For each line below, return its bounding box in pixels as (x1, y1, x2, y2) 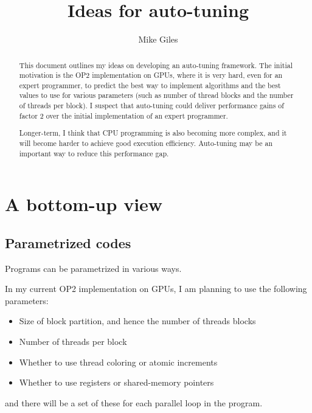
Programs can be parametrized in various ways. (5, 262, 182, 274)
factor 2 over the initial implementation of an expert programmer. (19, 110, 228, 120)
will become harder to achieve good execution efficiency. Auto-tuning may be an (19, 138, 273, 148)
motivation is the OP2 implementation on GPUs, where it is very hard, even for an (19, 70, 283, 80)
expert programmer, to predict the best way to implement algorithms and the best (19, 80, 281, 90)
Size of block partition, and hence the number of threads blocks (19, 314, 256, 327)
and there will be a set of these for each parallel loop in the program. (5, 396, 263, 409)
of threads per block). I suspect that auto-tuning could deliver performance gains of (19, 100, 284, 111)
